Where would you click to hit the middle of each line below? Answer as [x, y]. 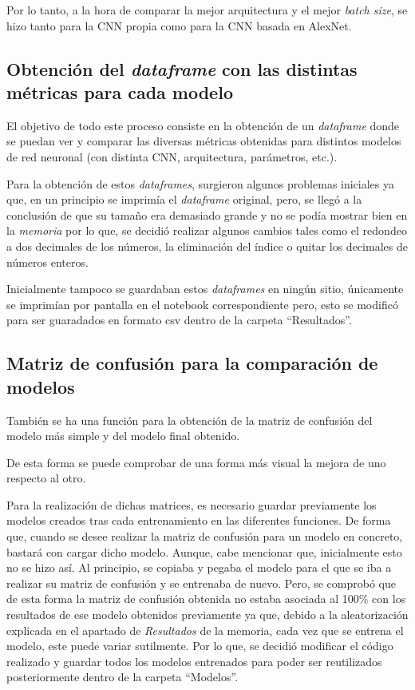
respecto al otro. [46, 478]
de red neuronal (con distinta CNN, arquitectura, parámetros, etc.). [172, 156]
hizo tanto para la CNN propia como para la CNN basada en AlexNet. [179, 25]
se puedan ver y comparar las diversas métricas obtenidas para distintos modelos [204, 141]
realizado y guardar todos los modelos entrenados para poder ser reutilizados [194, 661]
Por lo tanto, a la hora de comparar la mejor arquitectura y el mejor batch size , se [207, 10]
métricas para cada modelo [120, 91]
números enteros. [47, 262]
